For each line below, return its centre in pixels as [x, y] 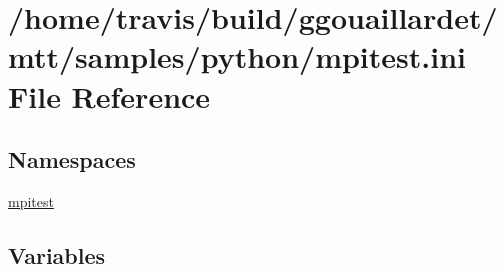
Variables [57, 254]
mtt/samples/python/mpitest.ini [237, 56]
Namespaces [72, 159]
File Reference [109, 95]
